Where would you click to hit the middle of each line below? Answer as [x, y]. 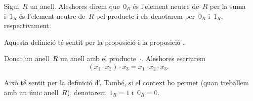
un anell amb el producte [98, 58]
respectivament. [28, 25]
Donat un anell [27, 58]
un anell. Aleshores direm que [75, 6]
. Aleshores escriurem [173, 58]
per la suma [228, 6]
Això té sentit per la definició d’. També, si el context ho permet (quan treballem [126, 82]
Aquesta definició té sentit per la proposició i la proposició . [94, 42]
